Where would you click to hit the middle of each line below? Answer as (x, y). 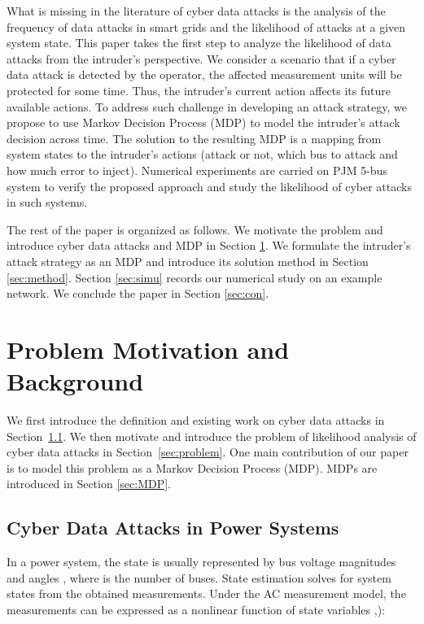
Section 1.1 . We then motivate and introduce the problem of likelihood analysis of (212, 436)
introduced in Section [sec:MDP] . (89, 484)
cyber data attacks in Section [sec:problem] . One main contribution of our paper (208, 452)
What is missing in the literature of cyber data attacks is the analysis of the (196, 11)
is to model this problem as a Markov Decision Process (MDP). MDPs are (192, 467)
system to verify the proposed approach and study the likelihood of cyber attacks (209, 186)
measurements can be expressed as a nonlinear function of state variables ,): (196, 609)
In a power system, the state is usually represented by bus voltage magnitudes (201, 562)
